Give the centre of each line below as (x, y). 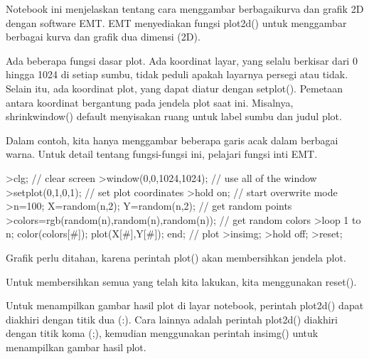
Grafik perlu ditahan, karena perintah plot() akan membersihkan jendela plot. (176, 257)
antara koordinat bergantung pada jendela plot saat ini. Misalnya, (150, 102)
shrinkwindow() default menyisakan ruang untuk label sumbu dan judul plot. (174, 116)
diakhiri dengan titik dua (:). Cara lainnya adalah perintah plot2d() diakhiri (172, 319)
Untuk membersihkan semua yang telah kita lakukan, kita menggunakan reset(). (181, 281)
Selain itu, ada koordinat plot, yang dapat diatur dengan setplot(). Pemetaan (175, 88)
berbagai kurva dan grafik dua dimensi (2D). (103, 37)
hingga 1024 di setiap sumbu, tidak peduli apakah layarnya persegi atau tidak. (177, 74)
